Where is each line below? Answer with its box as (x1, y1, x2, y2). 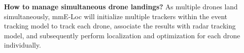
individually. (4, 40, 41, 50)
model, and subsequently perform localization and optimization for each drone (4, 30, 241, 40)
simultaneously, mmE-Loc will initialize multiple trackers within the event (4, 11, 227, 21)
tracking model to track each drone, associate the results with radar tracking (4, 21, 236, 31)
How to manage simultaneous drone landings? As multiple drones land (4, 1, 238, 11)
